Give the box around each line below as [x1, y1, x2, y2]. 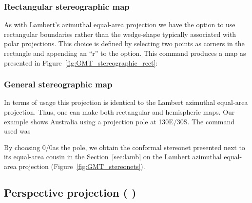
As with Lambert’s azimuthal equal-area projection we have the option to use [4, 19, 235, 30]
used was [4, 126, 31, 136]
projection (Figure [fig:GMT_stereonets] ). [19, 161, 145, 171]
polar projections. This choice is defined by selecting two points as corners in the [4, 38, 245, 49]
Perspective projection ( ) [4, 185, 136, 200]
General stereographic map [4, 78, 113, 90]
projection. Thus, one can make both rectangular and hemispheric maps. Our [4, 107, 235, 117]
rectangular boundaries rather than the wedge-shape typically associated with [4, 29, 236, 39]
